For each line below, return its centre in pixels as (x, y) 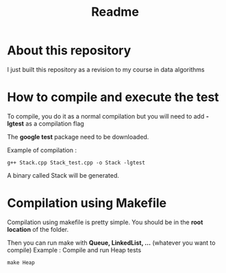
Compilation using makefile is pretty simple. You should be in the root (105, 222)
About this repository (69, 50)
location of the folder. (38, 229)
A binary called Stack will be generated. (63, 175)
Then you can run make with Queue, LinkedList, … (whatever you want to (111, 242)
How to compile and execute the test (113, 97)
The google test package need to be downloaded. (78, 136)
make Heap (21, 262)
